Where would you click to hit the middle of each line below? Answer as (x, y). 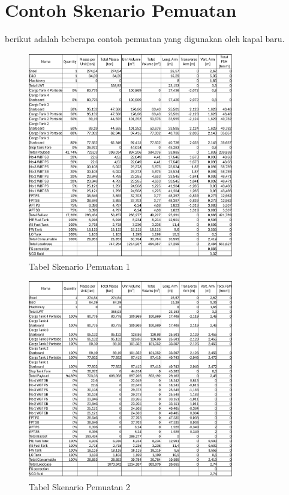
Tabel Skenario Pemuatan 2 (80, 486)
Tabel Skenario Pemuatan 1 (80, 266)
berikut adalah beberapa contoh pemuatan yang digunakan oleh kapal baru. (145, 39)
